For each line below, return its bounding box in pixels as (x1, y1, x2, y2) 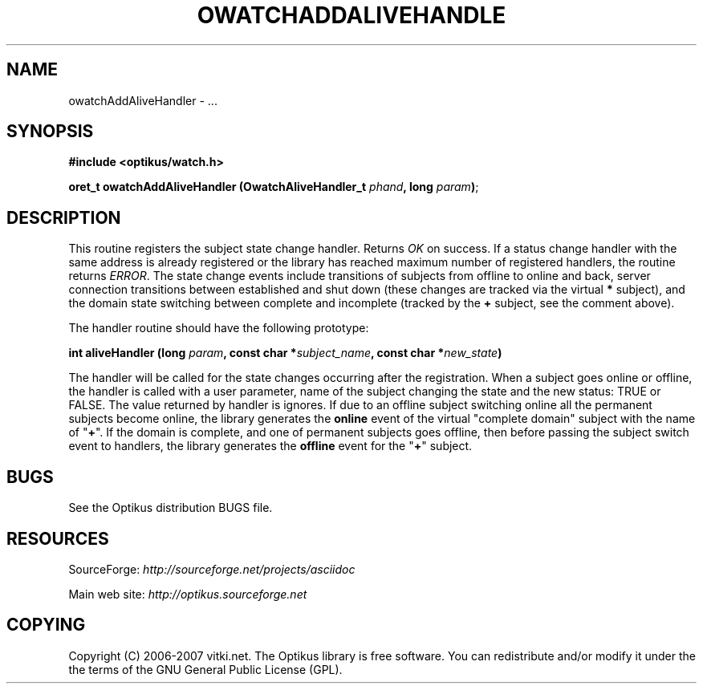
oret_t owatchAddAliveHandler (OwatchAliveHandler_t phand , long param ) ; (68, 180, 479, 194)
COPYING (6, 615, 86, 635)
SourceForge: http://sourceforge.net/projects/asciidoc (68, 562, 356, 576)
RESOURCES (6, 528, 109, 549)
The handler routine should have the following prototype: (68, 321, 369, 335)
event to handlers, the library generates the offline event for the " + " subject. (68, 439, 473, 453)
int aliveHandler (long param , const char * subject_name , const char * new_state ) (68, 346, 502, 360)
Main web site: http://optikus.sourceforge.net (68, 586, 307, 601)
